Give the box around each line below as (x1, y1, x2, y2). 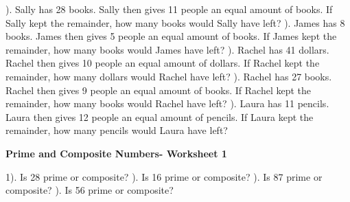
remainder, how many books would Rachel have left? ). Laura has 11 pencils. (5, 96, 329, 111)
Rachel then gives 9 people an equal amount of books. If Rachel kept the (5, 82, 312, 97)
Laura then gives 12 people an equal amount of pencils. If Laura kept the (5, 109, 314, 124)
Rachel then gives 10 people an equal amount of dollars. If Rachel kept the (5, 56, 320, 70)
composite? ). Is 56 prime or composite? (5, 183, 174, 197)
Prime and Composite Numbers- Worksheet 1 (5, 146, 227, 160)
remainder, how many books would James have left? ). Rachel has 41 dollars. (5, 42, 329, 56)
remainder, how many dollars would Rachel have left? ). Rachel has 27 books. (5, 69, 332, 83)
